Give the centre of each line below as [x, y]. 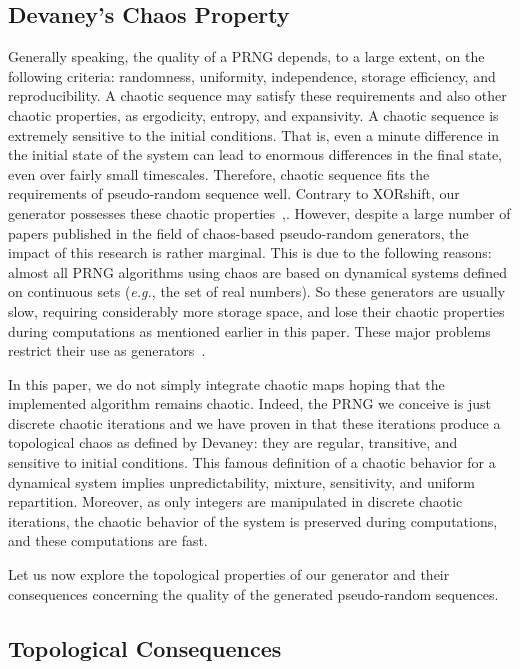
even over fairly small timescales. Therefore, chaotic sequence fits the [219, 173]
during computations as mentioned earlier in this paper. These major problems [249, 330]
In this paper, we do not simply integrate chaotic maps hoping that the [226, 383]
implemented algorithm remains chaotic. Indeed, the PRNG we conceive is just [249, 403]
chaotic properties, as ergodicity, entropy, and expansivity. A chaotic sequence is [253, 114]
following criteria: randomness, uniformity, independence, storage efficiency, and [252, 75]
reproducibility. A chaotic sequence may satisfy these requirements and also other [257, 95]
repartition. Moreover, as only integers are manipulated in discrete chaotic [235, 501]
